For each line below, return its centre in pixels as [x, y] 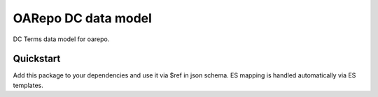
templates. [28, 85]
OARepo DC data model [82, 18]
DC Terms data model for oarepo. [61, 39]
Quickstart [37, 59]
